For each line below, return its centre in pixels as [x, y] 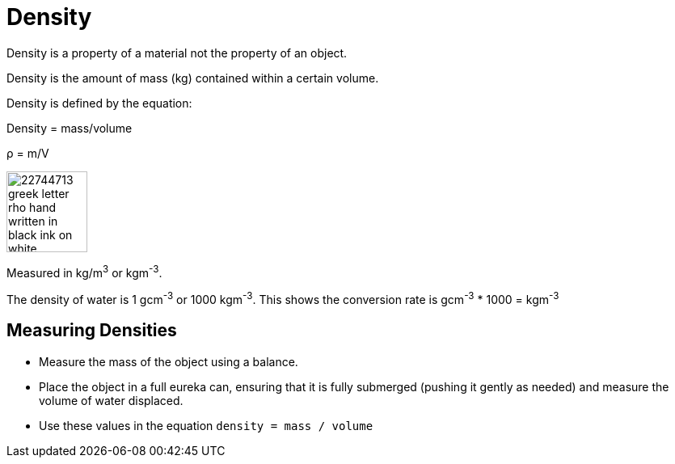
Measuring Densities [92, 331]
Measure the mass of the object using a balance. [169, 361]
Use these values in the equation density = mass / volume [206, 425]
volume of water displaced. [111, 400]
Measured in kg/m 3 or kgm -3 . [84, 271]
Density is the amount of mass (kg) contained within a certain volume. [193, 78]
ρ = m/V [28, 153]
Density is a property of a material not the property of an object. [177, 53]
